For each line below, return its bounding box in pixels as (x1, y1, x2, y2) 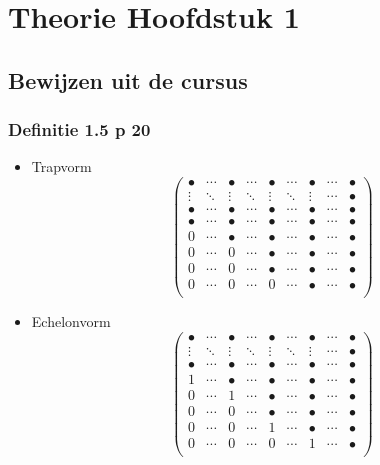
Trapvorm (31, 156, 92, 177)
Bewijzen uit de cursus (8, 64, 248, 95)
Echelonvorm (31, 311, 111, 332)
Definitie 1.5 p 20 (8, 117, 151, 142)
